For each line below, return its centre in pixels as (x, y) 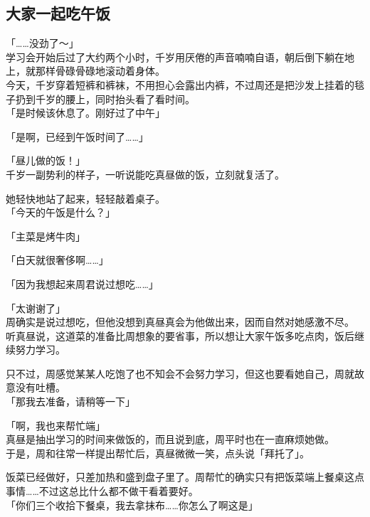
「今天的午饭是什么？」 (60, 212)
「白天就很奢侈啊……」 (57, 260)
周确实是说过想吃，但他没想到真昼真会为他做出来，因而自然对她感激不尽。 (180, 322)
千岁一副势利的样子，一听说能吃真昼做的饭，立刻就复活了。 (145, 174)
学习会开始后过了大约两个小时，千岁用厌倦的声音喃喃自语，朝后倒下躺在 (175, 57)
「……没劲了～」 (42, 43)
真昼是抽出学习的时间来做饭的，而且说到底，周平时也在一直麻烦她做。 (170, 439)
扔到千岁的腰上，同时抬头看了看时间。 (105, 98)
